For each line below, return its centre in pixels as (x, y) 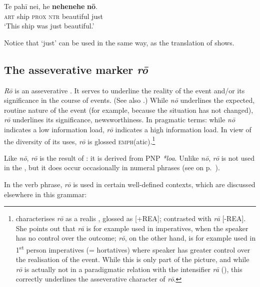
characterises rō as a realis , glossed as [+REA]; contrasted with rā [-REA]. (131, 218)
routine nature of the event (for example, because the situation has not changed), (129, 110)
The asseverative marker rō (76, 69)
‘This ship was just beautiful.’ (49, 26)
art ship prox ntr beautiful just (54, 16)
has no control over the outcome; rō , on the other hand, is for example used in (136, 238)
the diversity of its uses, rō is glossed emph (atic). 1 (80, 140)
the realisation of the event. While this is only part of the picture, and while (132, 259)
